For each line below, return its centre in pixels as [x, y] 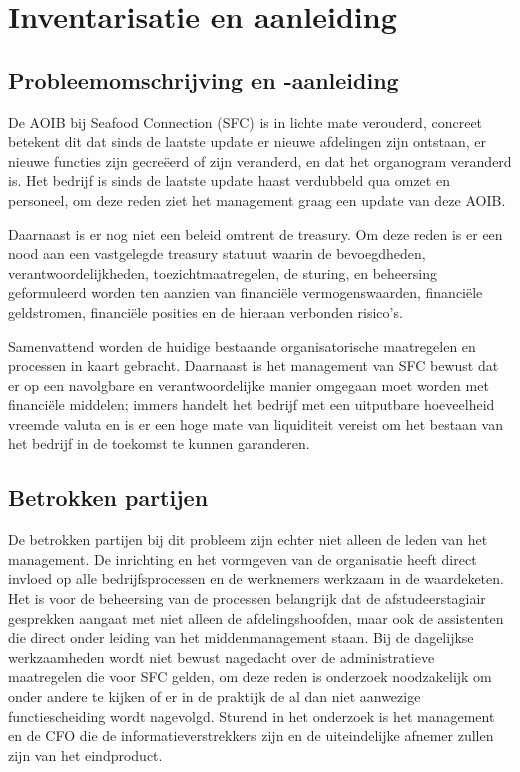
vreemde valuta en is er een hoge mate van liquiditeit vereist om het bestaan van [255, 423]
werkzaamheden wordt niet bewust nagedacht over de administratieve [221, 656]
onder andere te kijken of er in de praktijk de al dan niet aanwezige [214, 696]
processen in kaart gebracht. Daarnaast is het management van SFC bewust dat [253, 365]
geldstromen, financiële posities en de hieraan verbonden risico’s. [205, 311]
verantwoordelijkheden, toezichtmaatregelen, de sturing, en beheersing [222, 272]
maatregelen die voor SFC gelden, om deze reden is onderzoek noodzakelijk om [250, 676]
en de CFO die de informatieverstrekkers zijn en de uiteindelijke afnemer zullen [251, 735]
